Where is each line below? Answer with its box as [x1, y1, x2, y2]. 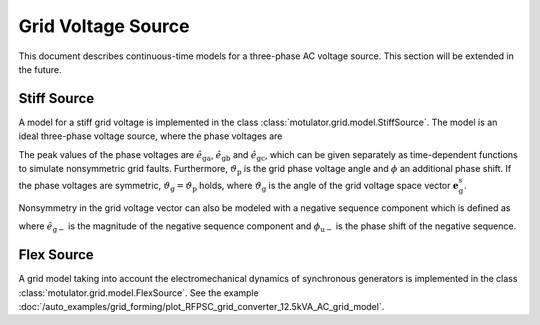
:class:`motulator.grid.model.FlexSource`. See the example [18, 286, 259, 299]
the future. [18, 63, 62, 75]
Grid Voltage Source [18, 15, 190, 37]
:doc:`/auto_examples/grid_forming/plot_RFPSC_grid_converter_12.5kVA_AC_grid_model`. [18, 301, 385, 313]
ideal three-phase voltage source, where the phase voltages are [18, 130, 283, 142]
